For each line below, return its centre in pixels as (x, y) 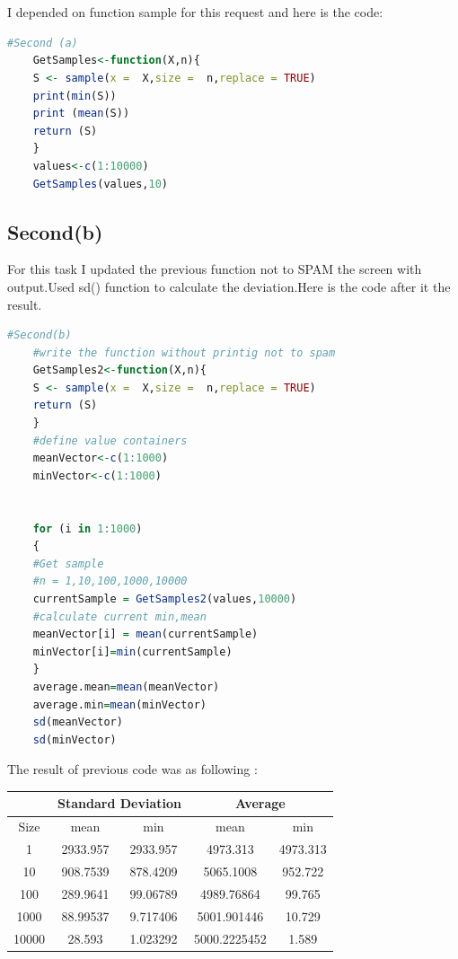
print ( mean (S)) (81, 114)
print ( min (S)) (75, 96)
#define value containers (110, 440)
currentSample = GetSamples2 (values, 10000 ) (165, 599)
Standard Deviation (119, 803)
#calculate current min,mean (119, 616)
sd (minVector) (75, 739)
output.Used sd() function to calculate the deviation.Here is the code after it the (229, 286)
